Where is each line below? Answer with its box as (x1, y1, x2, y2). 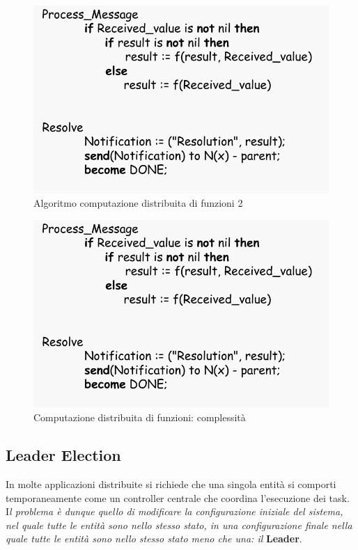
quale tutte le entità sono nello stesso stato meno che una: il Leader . (6, 531, 302, 546)
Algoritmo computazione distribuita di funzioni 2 (33, 196, 243, 210)
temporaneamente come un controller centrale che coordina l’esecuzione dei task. (6, 490, 350, 505)
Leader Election (6, 444, 121, 466)
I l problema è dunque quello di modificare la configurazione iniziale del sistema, (6, 504, 343, 519)
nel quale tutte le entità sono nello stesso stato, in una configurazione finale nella (6, 517, 352, 532)
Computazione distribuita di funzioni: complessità (33, 410, 246, 425)
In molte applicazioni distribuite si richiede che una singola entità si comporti (6, 476, 336, 491)
